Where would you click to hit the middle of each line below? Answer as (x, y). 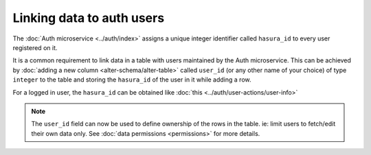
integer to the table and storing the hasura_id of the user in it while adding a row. (132, 80)
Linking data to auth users (89, 18)
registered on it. (35, 47)
